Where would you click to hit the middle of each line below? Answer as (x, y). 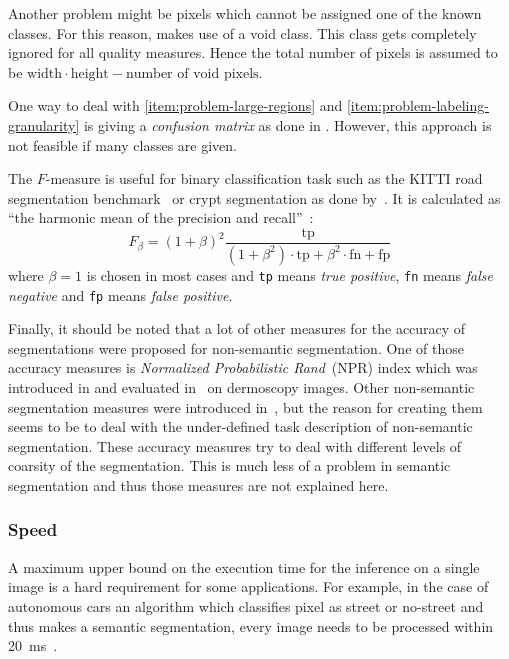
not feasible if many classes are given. (122, 144)
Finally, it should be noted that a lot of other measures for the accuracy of (237, 328)
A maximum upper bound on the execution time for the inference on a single (244, 566)
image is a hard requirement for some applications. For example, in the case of (248, 586)
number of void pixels (192, 73)
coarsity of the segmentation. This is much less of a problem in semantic (229, 465)
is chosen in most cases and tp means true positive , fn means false (290, 274)
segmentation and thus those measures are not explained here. (198, 484)
